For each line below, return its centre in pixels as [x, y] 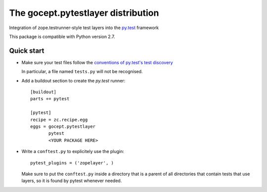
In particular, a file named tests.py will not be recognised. [82, 72]
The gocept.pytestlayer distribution [84, 13]
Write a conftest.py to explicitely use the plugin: [73, 152]
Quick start [27, 51]
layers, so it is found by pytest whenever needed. [72, 181]
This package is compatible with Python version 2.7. [62, 37]
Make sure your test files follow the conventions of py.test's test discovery [97, 62]
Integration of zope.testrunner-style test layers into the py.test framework [84, 28]
